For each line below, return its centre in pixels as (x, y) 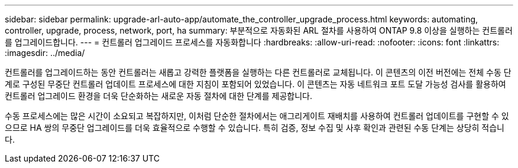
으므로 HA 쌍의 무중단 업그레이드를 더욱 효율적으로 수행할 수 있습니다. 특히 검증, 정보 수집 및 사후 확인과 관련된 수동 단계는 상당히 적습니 (255, 128)
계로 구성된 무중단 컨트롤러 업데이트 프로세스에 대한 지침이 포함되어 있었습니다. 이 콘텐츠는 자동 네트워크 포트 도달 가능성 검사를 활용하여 (255, 84)
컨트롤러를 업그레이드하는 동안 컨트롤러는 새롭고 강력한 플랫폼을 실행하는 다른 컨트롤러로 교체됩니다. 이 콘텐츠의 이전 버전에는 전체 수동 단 (258, 72)
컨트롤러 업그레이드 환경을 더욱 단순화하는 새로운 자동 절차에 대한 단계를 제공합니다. (158, 96)
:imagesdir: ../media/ (45, 53)
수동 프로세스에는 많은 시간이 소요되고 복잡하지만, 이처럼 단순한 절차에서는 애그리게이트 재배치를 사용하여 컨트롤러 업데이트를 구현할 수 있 (257, 116)
